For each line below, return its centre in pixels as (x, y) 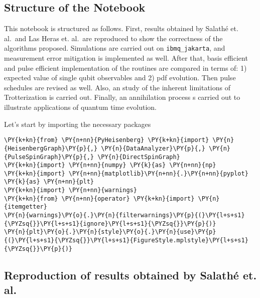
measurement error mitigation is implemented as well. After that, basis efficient (126, 58)
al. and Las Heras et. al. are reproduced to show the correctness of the (113, 38)
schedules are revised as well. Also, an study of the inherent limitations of (117, 87)
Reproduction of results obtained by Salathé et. (131, 275)
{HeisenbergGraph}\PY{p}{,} (51, 148)
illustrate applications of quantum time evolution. (80, 107)
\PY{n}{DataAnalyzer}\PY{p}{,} (153, 148)
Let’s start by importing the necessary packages (78, 124)
